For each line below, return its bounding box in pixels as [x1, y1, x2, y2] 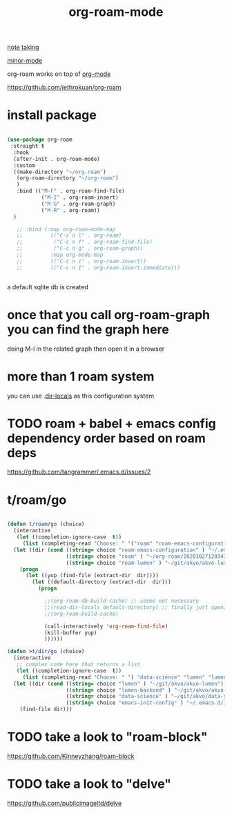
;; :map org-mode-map [16, 251, 104, 258]
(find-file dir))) [19, 706, 72, 713]
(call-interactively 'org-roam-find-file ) [43, 623, 168, 630]
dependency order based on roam [7, 430, 206, 446]
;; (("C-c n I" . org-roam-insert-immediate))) [16, 264, 181, 271]
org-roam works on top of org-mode [7, 70, 111, 78]
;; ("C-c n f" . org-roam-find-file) [16, 239, 153, 246]
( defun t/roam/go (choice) [7, 521, 85, 528]
